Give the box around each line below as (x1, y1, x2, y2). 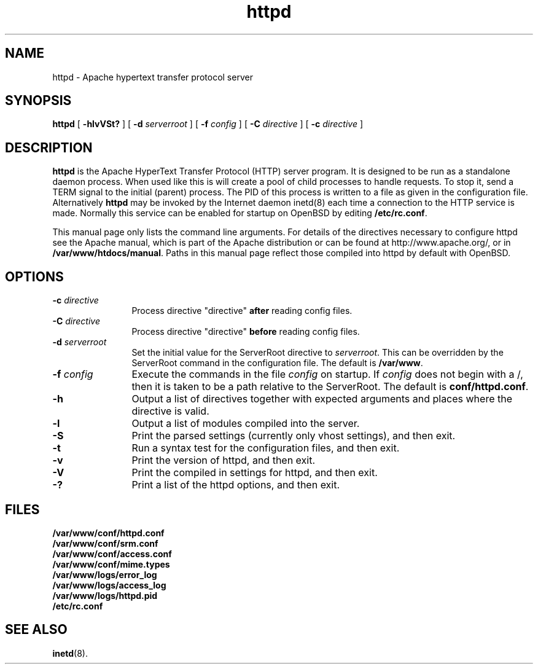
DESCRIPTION (5, 139, 93, 155)
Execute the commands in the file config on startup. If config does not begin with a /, (131, 368, 523, 381)
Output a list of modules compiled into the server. (131, 417, 360, 430)
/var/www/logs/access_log (52, 579, 166, 590)
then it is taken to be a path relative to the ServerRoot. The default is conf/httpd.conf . (131, 380, 529, 393)
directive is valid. (131, 405, 209, 418)
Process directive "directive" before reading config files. (131, 326, 360, 337)
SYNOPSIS (5, 93, 72, 109)
